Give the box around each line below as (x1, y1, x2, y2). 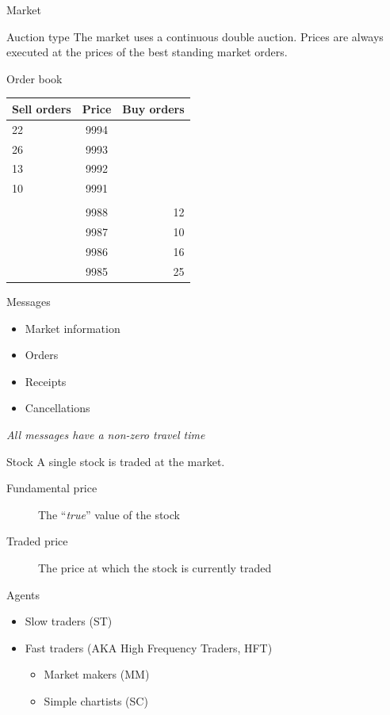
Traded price (6, 533, 68, 549)
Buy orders (122, 100, 185, 117)
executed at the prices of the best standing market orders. (6, 44, 288, 60)
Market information (25, 319, 120, 336)
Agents (6, 586, 40, 602)
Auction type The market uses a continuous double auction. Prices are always (6, 28, 384, 44)
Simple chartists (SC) (44, 692, 148, 709)
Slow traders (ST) (25, 613, 113, 629)
